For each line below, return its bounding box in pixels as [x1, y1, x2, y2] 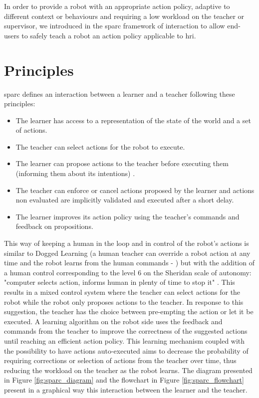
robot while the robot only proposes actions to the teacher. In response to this [4, 296, 244, 307]
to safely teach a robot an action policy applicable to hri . [21, 30, 196, 40]
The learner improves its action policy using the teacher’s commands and [15, 211, 240, 221]
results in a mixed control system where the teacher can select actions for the [4, 287, 241, 297]
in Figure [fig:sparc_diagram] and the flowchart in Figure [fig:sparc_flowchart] [4, 375, 244, 385]
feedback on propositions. [15, 221, 93, 231]
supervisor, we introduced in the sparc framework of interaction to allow [4, 20, 225, 31]
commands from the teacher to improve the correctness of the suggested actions [4, 326, 248, 336]
